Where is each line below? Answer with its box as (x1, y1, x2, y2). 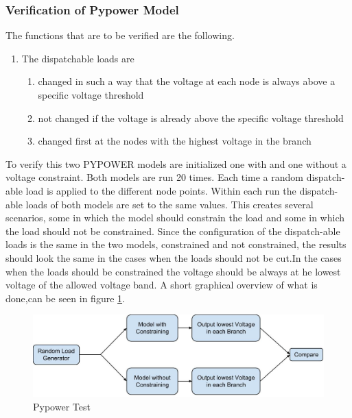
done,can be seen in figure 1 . (5, 291, 125, 305)
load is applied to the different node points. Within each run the (25, 183, 296, 197)
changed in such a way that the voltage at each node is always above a (38, 74, 336, 88)
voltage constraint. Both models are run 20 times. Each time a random (5, 170, 303, 184)
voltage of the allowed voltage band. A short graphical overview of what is (5, 278, 318, 292)
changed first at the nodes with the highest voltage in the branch (38, 134, 312, 148)
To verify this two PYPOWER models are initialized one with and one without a (5, 156, 347, 171)
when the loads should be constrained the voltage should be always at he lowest (5, 264, 341, 278)
